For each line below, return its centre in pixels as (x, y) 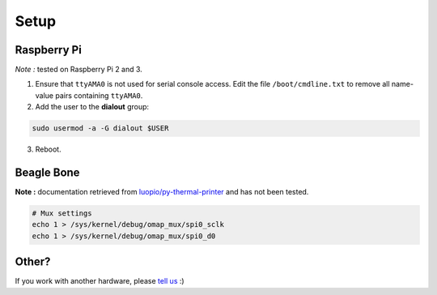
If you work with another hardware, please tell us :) (100, 281)
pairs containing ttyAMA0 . (99, 95)
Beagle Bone (47, 173)
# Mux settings (62, 214)
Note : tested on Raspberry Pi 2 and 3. (79, 70)
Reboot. (48, 149)
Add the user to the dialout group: (92, 107)
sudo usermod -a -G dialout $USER (100, 128)
